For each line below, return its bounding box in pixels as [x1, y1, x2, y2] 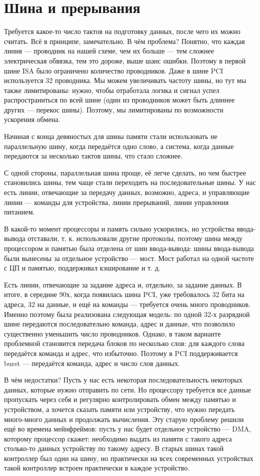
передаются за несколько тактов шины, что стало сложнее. [4, 150, 183, 161]
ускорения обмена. [4, 114, 60, 124]
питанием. [4, 206, 35, 217]
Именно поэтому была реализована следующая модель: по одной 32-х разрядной [4, 308, 250, 319]
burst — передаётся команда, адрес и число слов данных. [4, 357, 180, 368]
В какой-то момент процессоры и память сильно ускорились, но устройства [4, 223, 234, 233]
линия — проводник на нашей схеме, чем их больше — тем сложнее [4, 45, 214, 56]
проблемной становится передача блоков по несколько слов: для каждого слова [4, 338, 244, 348]
